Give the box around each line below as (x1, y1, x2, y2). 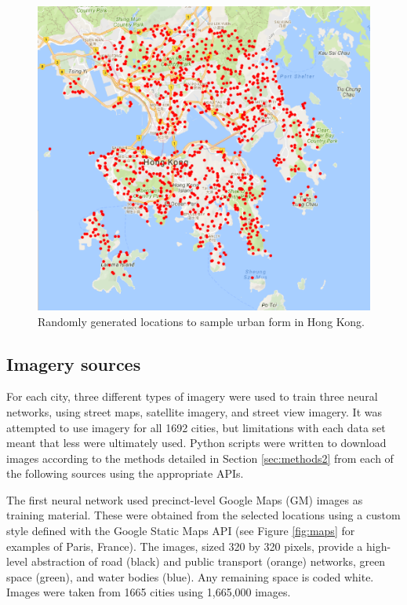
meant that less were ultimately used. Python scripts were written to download (6, 434, 387, 451)
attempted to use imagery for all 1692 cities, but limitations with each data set (6, 419, 386, 435)
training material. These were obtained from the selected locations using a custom (6, 507, 401, 523)
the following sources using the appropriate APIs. (6, 465, 244, 482)
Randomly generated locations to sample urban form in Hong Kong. (38, 313, 365, 329)
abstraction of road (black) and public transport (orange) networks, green (31, 553, 386, 570)
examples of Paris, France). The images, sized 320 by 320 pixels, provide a (6, 537, 363, 554)
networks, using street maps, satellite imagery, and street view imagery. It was (6, 403, 383, 420)
